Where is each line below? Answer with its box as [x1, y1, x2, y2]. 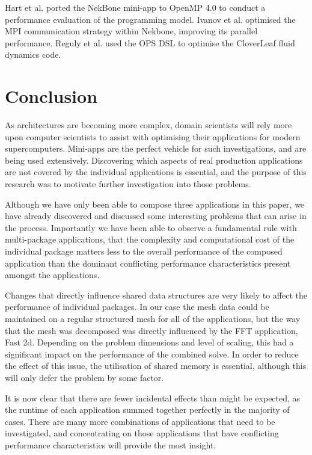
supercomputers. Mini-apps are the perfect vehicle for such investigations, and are [5, 142, 307, 155]
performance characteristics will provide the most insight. [5, 438, 216, 451]
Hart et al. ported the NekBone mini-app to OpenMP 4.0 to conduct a [5, 1, 266, 13]
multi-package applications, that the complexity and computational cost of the [5, 233, 295, 246]
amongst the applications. [5, 268, 100, 281]
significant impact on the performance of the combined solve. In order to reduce [5, 347, 299, 360]
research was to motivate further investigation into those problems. [5, 178, 251, 190]
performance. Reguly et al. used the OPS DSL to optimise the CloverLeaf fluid [5, 36, 295, 49]
